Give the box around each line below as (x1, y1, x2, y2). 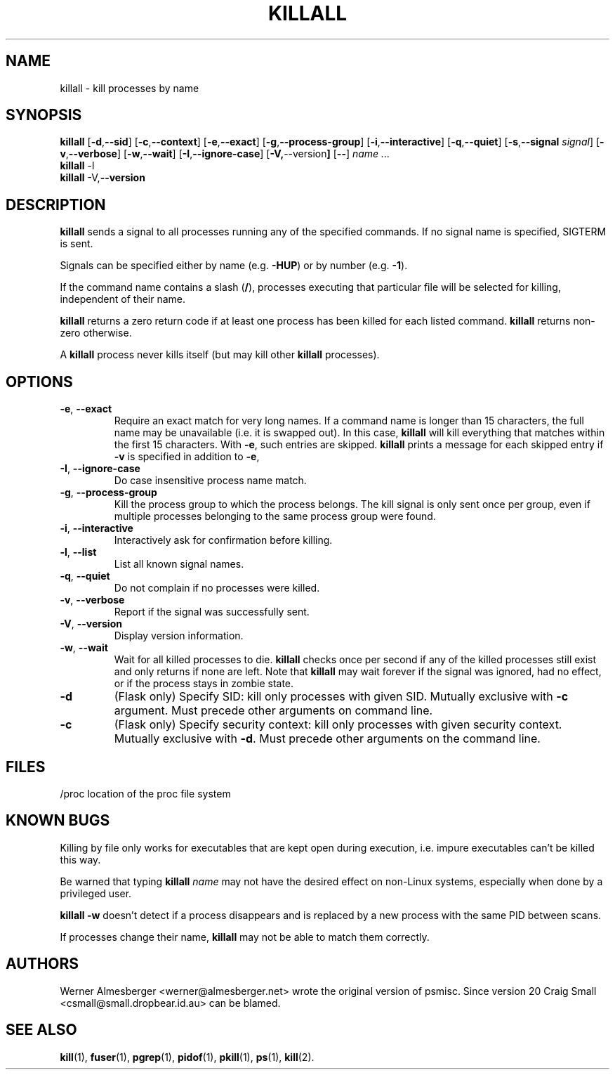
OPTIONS (6, 372, 73, 391)
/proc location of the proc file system (60, 787, 231, 800)
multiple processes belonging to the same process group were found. (114, 510, 436, 523)
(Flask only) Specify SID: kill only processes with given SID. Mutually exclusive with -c (114, 689, 569, 704)
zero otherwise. (60, 327, 132, 339)
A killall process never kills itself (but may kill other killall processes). (60, 348, 380, 361)
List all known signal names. (114, 558, 244, 571)
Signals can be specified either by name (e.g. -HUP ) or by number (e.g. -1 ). (60, 259, 408, 272)
